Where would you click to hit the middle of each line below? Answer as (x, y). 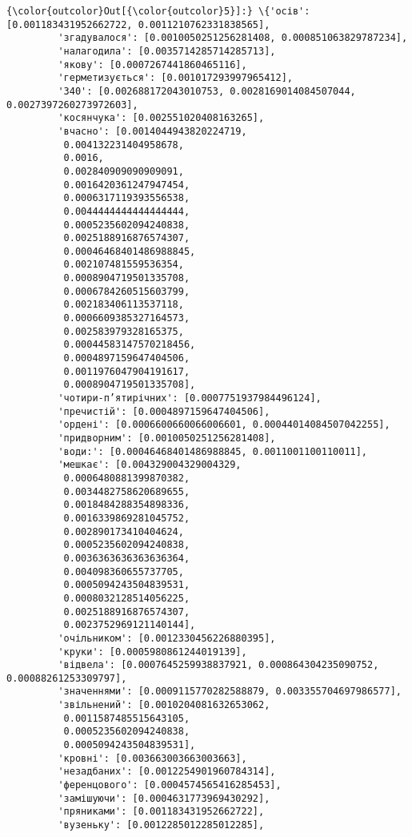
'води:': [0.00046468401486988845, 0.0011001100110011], (213, 451)
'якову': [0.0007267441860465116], (152, 64)
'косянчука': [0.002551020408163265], (161, 118)
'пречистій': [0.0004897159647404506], (164, 411)
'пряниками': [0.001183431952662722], (161, 812)
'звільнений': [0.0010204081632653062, (164, 705)
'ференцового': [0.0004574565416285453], (170, 785)
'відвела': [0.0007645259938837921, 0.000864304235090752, (218, 665)
